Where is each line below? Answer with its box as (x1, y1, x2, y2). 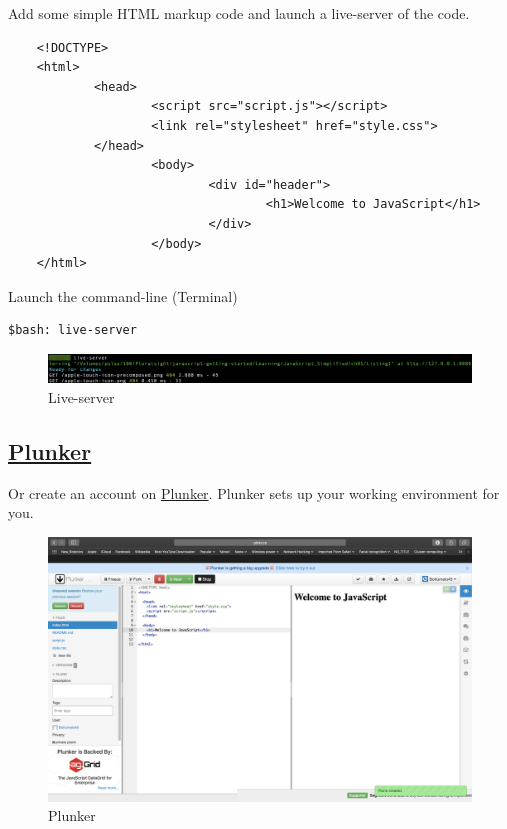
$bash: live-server (8, 323, 137, 338)
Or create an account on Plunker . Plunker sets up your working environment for (8, 482, 500, 503)
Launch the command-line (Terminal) (8, 285, 238, 306)
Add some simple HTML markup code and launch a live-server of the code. (8, 3, 470, 23)
